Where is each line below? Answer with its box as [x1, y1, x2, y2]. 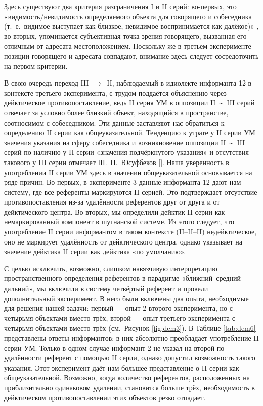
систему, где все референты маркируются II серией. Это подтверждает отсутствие [4, 186, 257, 197]
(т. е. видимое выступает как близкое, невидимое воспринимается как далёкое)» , [4, 21, 259, 31]
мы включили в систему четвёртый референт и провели [36, 283, 208, 294]
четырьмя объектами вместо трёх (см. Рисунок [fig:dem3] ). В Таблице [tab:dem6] [4, 322, 256, 333]
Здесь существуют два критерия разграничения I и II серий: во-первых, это [4, 1, 237, 11]
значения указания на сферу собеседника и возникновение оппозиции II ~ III [4, 137, 245, 147]
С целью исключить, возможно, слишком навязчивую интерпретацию [4, 263, 217, 273]
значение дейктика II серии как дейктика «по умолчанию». [4, 246, 186, 257]
